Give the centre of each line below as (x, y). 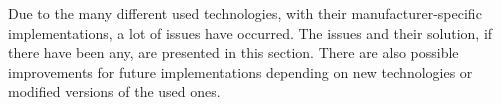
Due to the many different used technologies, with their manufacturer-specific (245, 13)
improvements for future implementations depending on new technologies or (240, 71)
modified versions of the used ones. (114, 91)
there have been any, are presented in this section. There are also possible (233, 52)
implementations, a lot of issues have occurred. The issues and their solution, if (250, 32)
